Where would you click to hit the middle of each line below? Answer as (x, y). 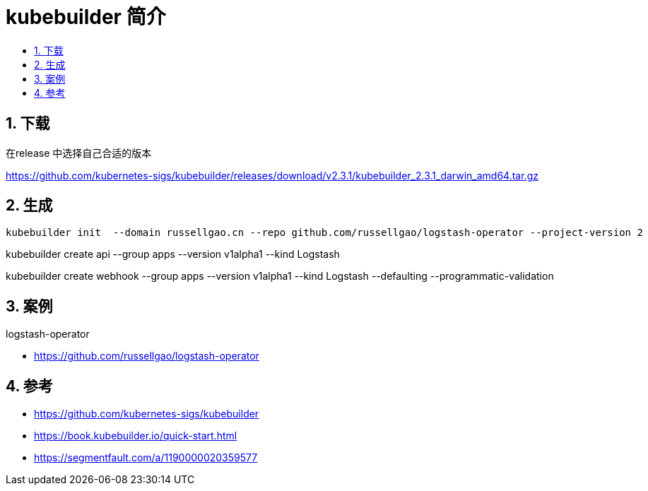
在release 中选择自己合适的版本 (79, 153)
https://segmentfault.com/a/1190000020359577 (146, 458)
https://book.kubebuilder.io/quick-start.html (136, 436)
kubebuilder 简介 (86, 17)
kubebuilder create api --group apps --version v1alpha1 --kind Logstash (173, 254)
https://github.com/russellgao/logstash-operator (147, 356)
